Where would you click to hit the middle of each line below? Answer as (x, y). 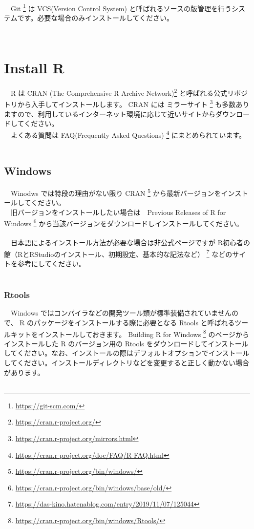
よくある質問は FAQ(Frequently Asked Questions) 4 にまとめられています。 (128, 134)
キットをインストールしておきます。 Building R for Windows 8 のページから (130, 333)
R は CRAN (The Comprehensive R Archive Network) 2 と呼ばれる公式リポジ (129, 92)
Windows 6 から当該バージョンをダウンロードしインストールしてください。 (124, 222)
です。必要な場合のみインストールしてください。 (95, 17)
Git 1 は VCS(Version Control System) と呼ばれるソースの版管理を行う (121, 7)
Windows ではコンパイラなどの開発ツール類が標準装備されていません (121, 313)
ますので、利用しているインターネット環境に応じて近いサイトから (110, 114)
